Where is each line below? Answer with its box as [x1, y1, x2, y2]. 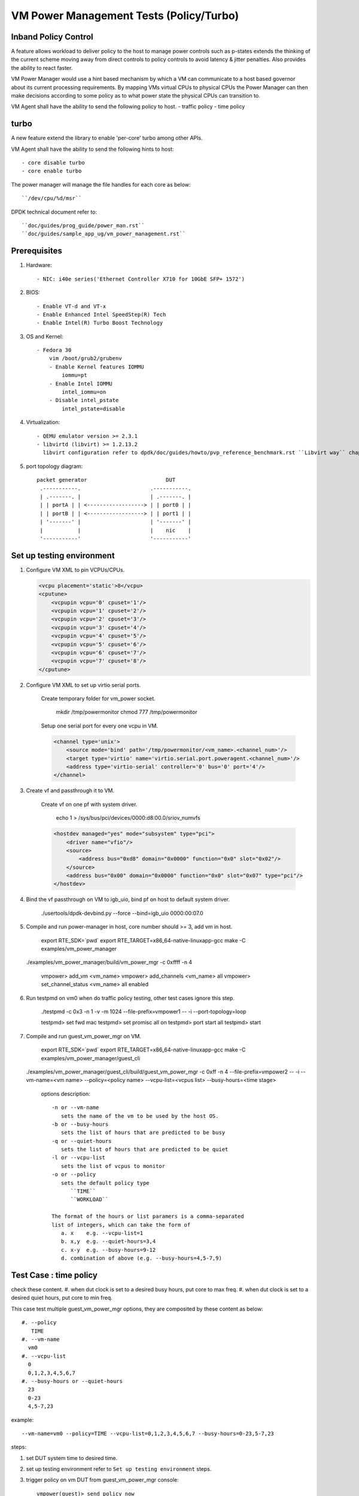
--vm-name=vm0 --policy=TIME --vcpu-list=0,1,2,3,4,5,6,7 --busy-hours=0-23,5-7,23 [22, 1430, 275, 1437]
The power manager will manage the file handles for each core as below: [11, 181, 191, 188]
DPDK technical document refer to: [11, 208, 98, 215]
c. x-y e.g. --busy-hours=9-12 [60, 1246, 156, 1253]
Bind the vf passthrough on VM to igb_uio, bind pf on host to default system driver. [26, 896, 230, 903]
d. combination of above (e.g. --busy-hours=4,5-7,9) [60, 1255, 223, 1262]
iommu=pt [62, 372, 87, 379]
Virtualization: [26, 419, 60, 426]
